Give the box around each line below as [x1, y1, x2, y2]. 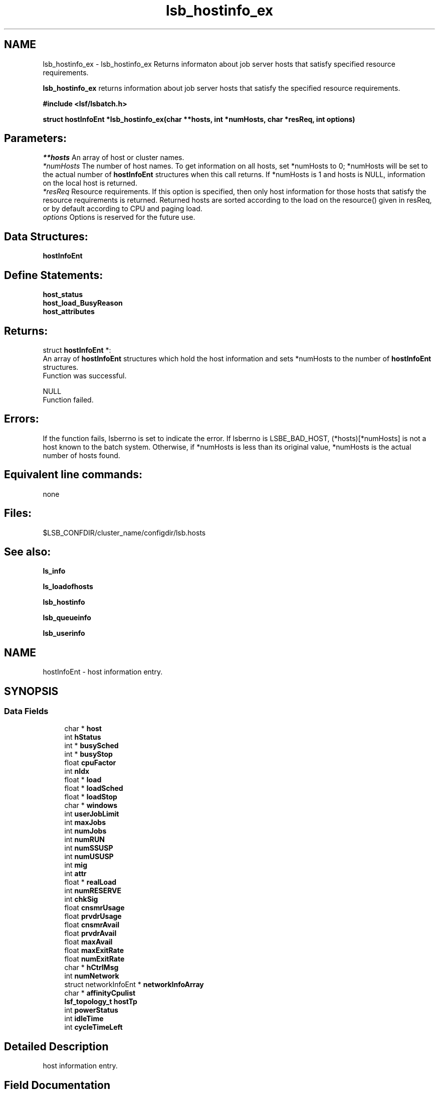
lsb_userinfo [43, 629, 85, 638]
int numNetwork [64, 972, 119, 981]
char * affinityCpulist [64, 989, 136, 998]
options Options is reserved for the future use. [43, 213, 195, 222]
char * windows [64, 801, 118, 810]
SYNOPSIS [4, 685, 59, 698]
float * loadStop [64, 792, 117, 801]
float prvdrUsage [64, 912, 122, 921]
